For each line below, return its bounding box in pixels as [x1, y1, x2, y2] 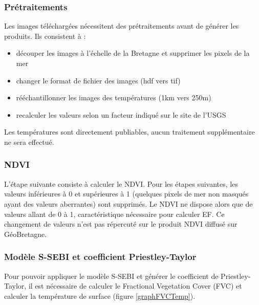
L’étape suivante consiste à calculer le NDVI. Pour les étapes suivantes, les [4, 178, 238, 189]
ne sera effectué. [4, 136, 54, 147]
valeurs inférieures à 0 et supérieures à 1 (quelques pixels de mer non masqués [4, 188, 249, 199]
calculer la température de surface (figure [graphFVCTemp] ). [4, 290, 196, 301]
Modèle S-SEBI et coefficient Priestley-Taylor [4, 250, 197, 263]
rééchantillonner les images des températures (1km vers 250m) [16, 92, 211, 103]
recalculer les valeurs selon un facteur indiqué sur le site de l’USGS [16, 109, 226, 120]
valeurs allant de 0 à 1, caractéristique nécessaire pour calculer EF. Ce [4, 208, 225, 219]
